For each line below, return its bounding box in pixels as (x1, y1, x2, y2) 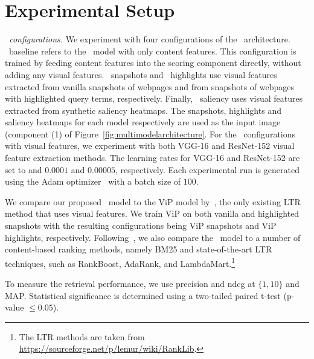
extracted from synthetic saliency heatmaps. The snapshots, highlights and (5, 104, 281, 116)
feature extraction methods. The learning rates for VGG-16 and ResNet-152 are (5, 151, 300, 164)
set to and (5, 163, 42, 176)
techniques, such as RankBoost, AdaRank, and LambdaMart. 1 (5, 255, 235, 269)
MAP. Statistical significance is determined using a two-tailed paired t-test (5, 289, 281, 301)
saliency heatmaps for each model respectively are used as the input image (5, 116, 281, 128)
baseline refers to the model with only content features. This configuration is (8, 44, 296, 57)
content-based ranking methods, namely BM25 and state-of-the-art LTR (5, 243, 272, 255)
